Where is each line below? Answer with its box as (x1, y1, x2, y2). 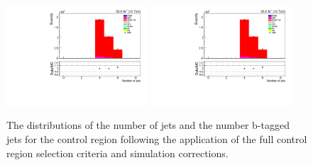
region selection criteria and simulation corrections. (6, 145, 229, 160)
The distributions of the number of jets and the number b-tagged (6, 118, 290, 132)
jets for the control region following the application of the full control (6, 132, 307, 147)
